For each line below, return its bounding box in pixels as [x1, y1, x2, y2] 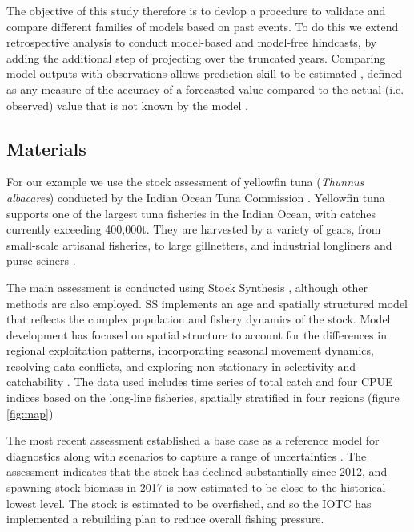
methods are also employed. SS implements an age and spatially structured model [6, 294, 408, 311]
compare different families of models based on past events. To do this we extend [6, 18, 399, 35]
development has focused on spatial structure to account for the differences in [6, 326, 387, 343]
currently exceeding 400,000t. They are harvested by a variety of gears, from [6, 221, 381, 238]
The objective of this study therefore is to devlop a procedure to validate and [6, 2, 386, 18]
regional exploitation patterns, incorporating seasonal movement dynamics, [6, 342, 374, 359]
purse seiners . [6, 252, 76, 269]
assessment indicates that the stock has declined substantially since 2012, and [6, 463, 388, 480]
